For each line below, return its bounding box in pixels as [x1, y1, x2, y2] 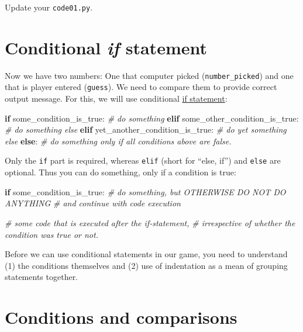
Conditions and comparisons [5, 305, 237, 329]
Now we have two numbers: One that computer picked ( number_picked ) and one [5, 69, 294, 81]
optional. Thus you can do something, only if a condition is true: [5, 166, 236, 178]
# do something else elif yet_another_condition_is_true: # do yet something [5, 123, 287, 136]
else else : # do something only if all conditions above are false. [5, 134, 232, 147]
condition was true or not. [5, 228, 98, 240]
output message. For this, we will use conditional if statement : [5, 92, 228, 105]
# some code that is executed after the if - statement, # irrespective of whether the [5, 216, 295, 229]
